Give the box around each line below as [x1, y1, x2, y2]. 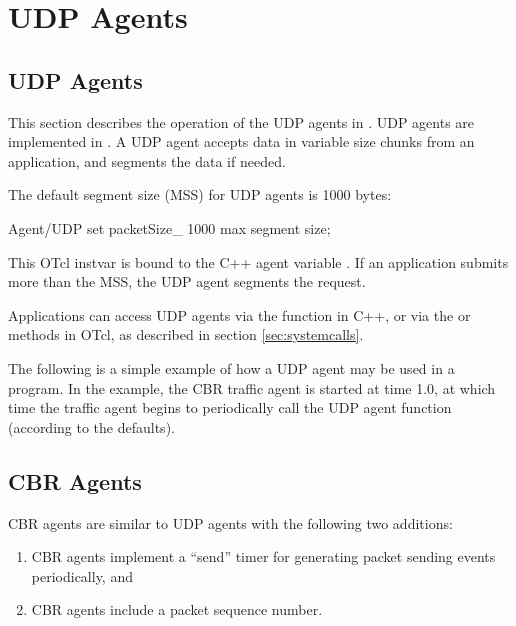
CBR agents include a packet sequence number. [31, 599, 323, 620]
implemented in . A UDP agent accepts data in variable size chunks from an [8, 131, 475, 152]
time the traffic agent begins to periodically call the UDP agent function [8, 397, 452, 418]
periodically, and [31, 565, 133, 586]
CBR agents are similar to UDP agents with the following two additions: [8, 512, 453, 533]
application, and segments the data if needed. [8, 150, 286, 171]
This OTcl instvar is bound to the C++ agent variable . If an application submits [8, 251, 509, 272]
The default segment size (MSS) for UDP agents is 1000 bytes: [8, 184, 392, 205]
